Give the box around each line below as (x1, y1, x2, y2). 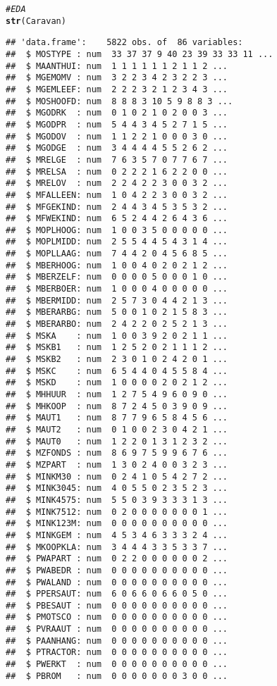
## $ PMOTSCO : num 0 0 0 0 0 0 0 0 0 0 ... (6, 612, 228, 623)
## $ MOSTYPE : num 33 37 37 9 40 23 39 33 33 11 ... (6, 49, 273, 59)
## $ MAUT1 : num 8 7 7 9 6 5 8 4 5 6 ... (6, 413, 228, 423)
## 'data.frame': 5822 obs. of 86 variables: (6, 37, 243, 48)
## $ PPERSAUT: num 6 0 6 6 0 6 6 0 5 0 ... (6, 589, 228, 599)
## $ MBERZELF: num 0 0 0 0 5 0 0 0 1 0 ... (6, 272, 228, 282)
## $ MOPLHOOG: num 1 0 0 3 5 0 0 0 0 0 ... (6, 225, 228, 235)
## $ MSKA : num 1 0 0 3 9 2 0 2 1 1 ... (6, 330, 228, 341)
